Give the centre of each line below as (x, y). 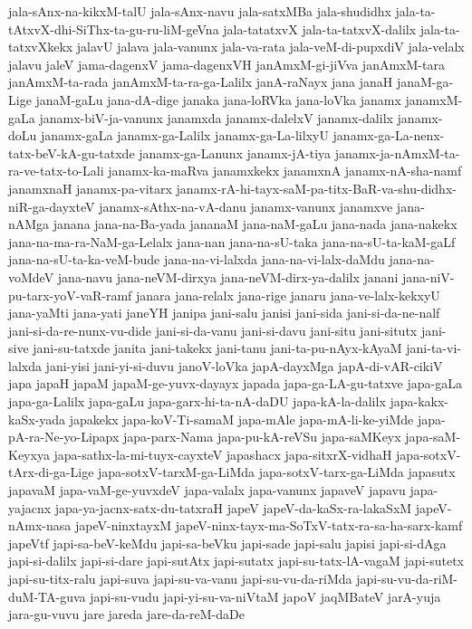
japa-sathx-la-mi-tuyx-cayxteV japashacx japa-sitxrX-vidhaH (223, 454)
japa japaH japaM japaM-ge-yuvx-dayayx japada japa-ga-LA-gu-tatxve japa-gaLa (235, 383)
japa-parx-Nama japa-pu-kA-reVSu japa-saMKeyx (262, 437)
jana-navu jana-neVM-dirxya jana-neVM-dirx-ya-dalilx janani (228, 276)
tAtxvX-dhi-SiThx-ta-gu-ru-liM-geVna (114, 29)
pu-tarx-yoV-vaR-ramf (70, 295)
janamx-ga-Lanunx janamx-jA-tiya (235, 152)
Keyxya (29, 454)
